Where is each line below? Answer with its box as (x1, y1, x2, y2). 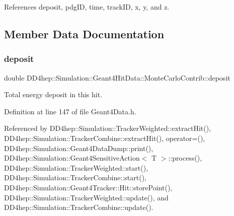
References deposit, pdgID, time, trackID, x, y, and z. (4, 2, 170, 12)
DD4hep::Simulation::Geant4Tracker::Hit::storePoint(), (4, 182, 173, 192)
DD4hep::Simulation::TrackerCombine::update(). (4, 202, 153, 212)
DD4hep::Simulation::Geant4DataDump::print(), (4, 142, 153, 153)
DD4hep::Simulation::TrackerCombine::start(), (4, 172, 146, 183)
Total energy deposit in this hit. (4, 89, 103, 100)
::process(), (168, 153, 202, 163)
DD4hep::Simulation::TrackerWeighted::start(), (4, 162, 148, 173)
